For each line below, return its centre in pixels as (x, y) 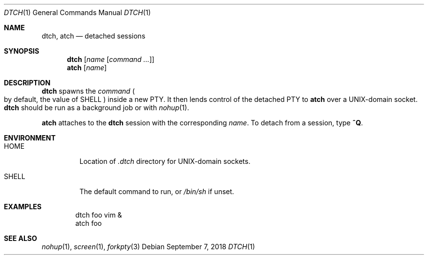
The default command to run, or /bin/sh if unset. (157, 191)
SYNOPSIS (22, 51)
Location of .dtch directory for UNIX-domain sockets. (165, 161)
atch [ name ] (87, 68)
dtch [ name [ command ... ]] (111, 59)
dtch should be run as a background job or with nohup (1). (96, 108)
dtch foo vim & (99, 215)
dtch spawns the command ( (88, 91)
